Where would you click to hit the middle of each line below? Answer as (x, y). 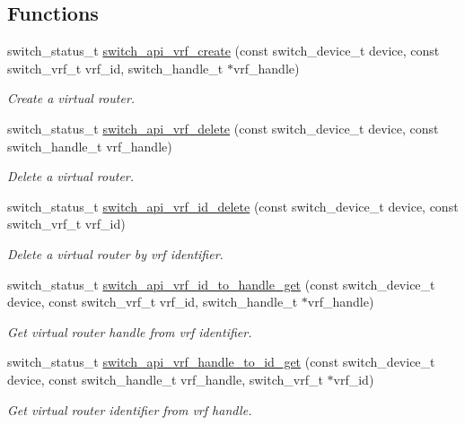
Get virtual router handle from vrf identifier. (130, 331)
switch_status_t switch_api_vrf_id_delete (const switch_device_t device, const (233, 206)
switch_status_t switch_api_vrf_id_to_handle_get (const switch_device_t (221, 284)
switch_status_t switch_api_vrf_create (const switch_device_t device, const (224, 51)
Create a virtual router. (71, 98)
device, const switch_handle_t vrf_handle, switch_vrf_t (165, 379)
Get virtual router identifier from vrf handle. (130, 409)
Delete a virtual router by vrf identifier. (115, 253)
